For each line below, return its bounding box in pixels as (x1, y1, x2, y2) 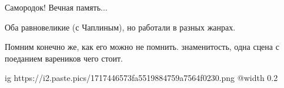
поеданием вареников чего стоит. (5, 52, 123, 64)
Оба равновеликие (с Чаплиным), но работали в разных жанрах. (5, 21, 236, 33)
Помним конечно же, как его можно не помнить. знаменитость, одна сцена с (5, 40, 279, 53)
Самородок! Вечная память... (5, 1, 108, 13)
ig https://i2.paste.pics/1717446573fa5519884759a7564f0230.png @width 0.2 (5, 72, 278, 84)
